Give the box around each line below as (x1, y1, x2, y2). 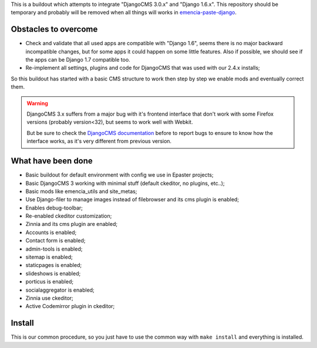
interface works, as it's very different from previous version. (26, 138, 172, 145)
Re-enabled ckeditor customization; (25, 212, 112, 219)
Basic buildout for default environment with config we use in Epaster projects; (25, 171, 214, 178)
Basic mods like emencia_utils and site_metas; (25, 188, 137, 195)
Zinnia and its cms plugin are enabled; (25, 221, 117, 228)
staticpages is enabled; (25, 262, 82, 269)
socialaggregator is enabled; (25, 286, 95, 293)
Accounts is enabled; (25, 229, 77, 236)
